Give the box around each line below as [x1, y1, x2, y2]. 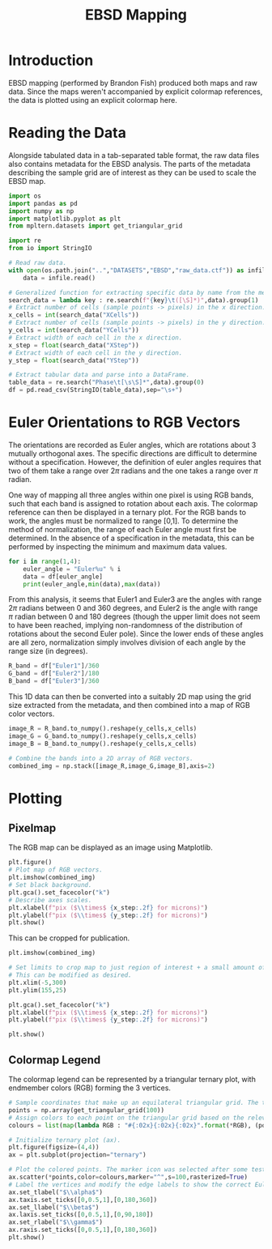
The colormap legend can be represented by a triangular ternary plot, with [8, 1075, 257, 1084]
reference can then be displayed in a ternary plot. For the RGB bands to [8, 507, 247, 517]
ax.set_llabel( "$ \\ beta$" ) [8, 1203, 100, 1212]
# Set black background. [8, 881, 92, 889]
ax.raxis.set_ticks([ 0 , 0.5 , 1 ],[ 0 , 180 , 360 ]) [8, 1226, 158, 1234]
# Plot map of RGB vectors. [8, 866, 104, 874]
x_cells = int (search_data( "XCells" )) [8, 311, 139, 319]
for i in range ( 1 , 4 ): [8, 557, 82, 565]
